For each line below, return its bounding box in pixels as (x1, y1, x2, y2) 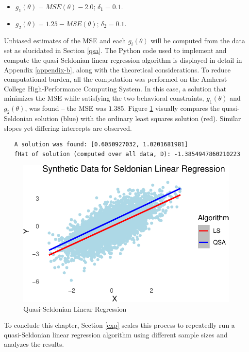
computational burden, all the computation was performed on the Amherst (4, 74, 227, 84)
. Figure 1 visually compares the (124, 103, 220, 113)
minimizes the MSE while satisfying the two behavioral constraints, (4, 93, 204, 103)
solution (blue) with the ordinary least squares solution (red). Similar (34, 113, 241, 123)
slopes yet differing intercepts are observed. (4, 123, 132, 133)
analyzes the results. (4, 339, 64, 349)
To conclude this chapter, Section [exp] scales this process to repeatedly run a (4, 320, 235, 330)
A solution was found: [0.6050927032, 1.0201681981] (14, 141, 188, 148)
